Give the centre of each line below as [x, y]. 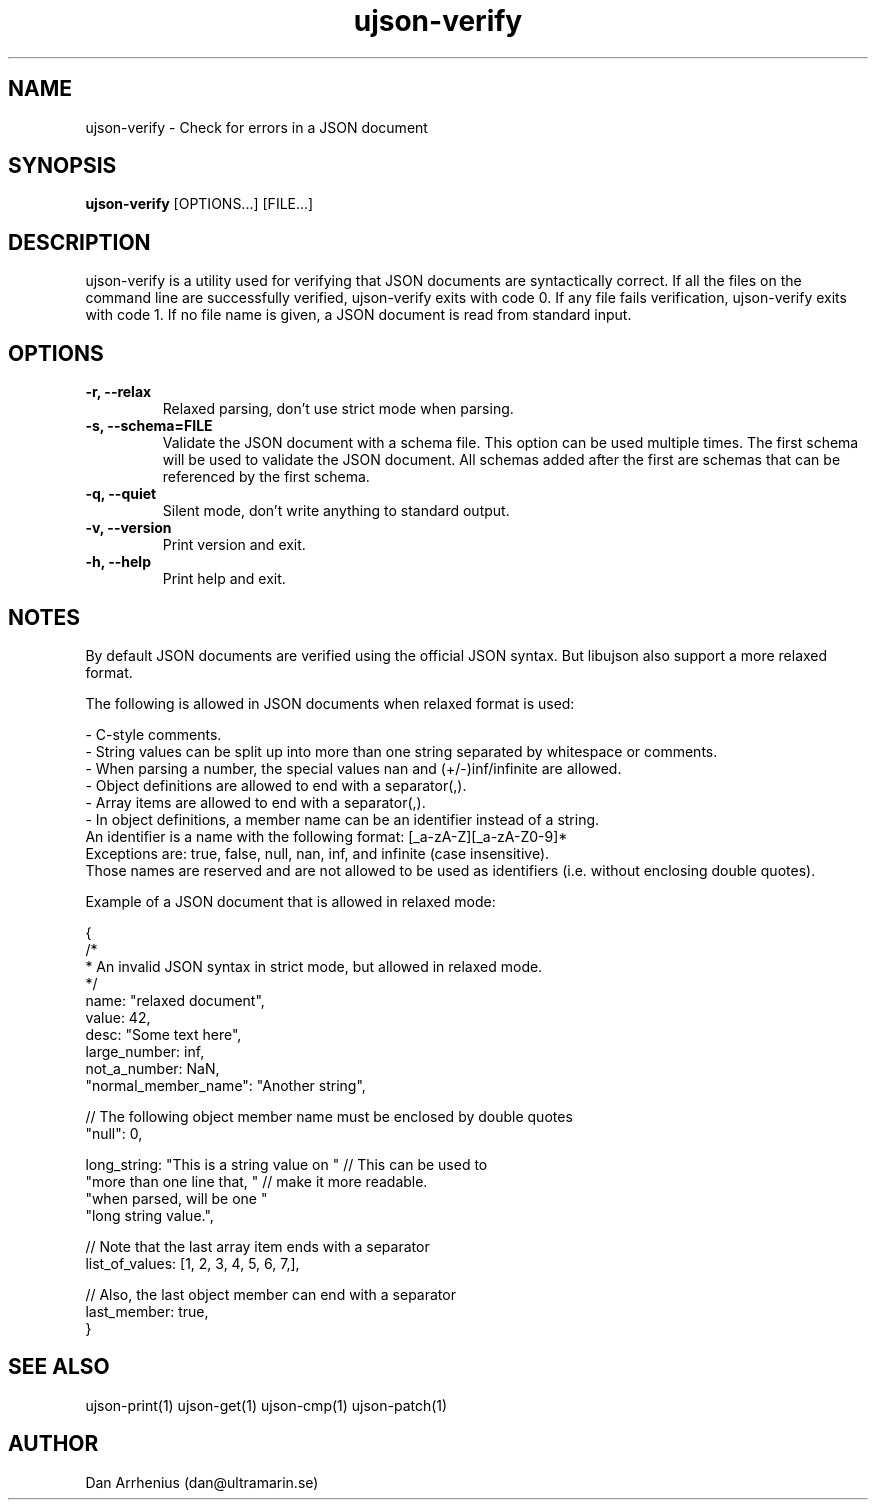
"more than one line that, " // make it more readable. [256, 1181]
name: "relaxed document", [175, 1000]
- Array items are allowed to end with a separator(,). [255, 802]
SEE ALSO [59, 1367]
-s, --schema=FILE [149, 426]
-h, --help [118, 562]
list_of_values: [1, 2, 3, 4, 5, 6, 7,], [192, 1263]
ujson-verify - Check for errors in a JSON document [256, 127]
